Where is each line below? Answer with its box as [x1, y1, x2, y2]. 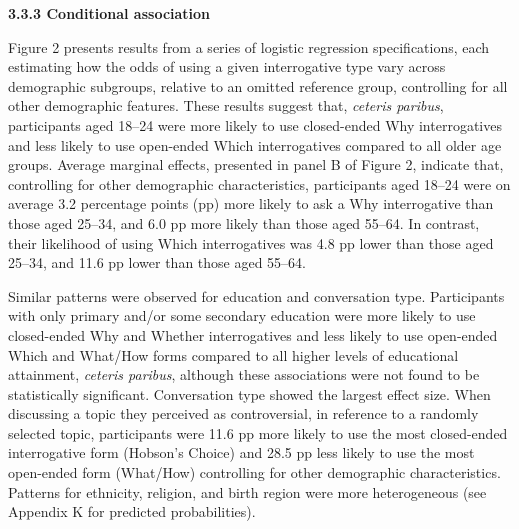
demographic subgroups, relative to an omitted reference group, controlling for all [8, 75, 508, 96]
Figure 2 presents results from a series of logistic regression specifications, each [8, 36, 490, 57]
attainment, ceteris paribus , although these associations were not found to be [8, 364, 480, 385]
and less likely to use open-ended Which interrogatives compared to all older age [8, 134, 502, 155]
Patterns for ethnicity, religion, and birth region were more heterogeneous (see [8, 481, 487, 502]
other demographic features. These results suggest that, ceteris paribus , [8, 95, 444, 116]
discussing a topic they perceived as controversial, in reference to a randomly [8, 403, 479, 424]
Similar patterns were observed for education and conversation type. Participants [8, 285, 505, 306]
